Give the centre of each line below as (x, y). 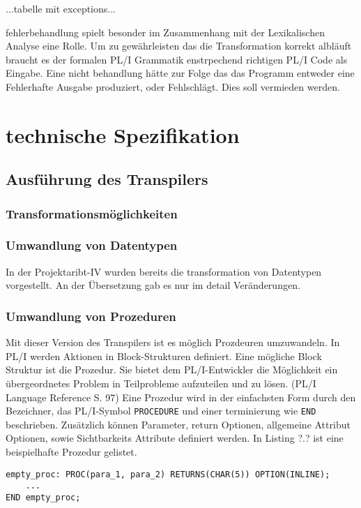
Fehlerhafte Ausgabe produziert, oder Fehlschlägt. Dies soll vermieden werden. (173, 86)
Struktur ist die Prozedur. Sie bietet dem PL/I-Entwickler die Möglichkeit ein (172, 369)
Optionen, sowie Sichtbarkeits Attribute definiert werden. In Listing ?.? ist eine (175, 438)
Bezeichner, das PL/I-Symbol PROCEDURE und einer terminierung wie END (161, 411)
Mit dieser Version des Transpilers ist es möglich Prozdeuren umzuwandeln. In (173, 342)
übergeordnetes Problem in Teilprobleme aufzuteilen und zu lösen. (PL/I (161, 383)
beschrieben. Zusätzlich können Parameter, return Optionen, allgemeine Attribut (178, 424)
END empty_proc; (43, 497)
